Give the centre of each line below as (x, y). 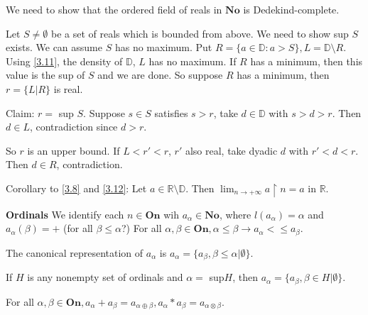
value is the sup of (45, 75)
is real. (68, 88)
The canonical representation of (75, 252)
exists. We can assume (54, 47)
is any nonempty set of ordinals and (105, 277)
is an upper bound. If (74, 150)
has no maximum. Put (163, 47)
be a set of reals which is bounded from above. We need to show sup (200, 33)
